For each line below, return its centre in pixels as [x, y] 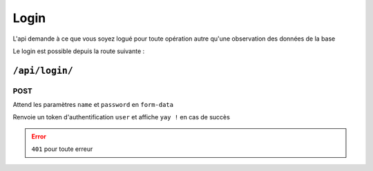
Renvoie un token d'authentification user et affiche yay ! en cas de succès [122, 117]
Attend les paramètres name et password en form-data [93, 105]
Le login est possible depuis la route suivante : [79, 51]
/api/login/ [43, 70]
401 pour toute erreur [62, 149]
